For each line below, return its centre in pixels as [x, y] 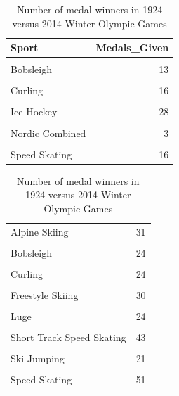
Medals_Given [132, 47]
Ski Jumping [38, 358]
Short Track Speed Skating [68, 337]
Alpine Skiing [40, 231]
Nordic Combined [48, 133]
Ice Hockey [34, 111]
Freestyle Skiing [45, 295]
